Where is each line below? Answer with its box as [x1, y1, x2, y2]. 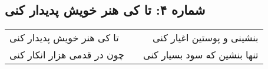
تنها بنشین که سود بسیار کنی [143, 48, 259, 62]
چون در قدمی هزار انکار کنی [9, 48, 124, 62]
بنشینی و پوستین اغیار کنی [153, 31, 259, 45]
